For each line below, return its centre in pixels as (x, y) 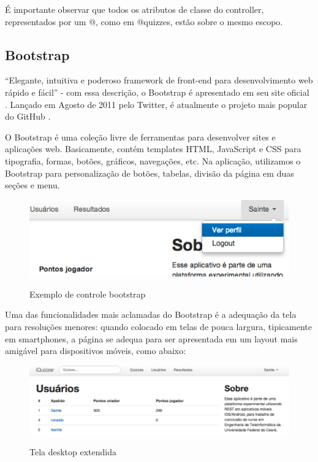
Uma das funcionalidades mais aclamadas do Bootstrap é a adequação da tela (151, 314)
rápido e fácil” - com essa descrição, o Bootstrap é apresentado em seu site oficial (157, 92)
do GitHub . (28, 116)
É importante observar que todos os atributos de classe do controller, (134, 9)
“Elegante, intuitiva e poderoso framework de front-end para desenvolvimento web (159, 80)
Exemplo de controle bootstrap (88, 294)
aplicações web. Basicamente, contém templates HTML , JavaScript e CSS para (153, 149)
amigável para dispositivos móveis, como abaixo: (96, 351)
